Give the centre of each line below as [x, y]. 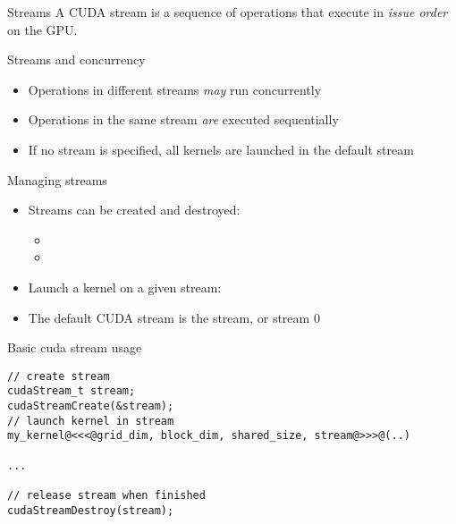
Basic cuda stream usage [75, 347]
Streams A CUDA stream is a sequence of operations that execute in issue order [228, 12]
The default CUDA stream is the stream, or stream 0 [174, 317]
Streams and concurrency [76, 59]
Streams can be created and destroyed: [134, 210]
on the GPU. [42, 29]
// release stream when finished [106, 495]
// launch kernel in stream [91, 421]
